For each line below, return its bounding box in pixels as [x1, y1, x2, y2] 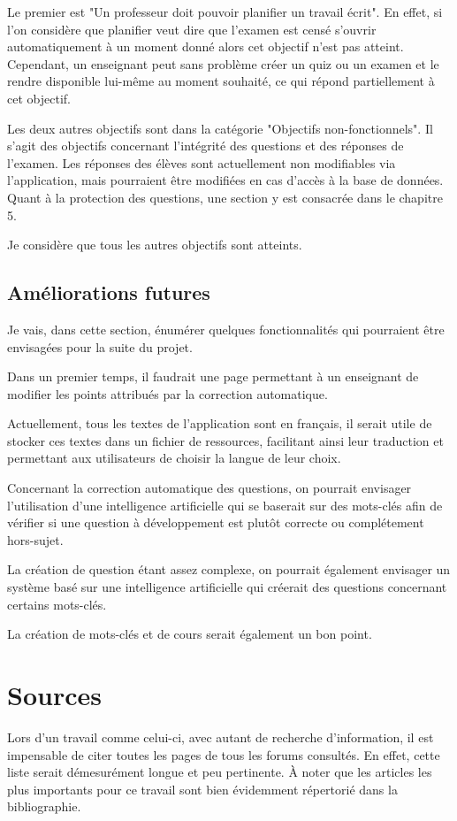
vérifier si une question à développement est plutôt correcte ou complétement [7, 513, 424, 532]
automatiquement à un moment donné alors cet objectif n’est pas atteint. [7, 37, 404, 56]
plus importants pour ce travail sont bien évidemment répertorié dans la [7, 779, 398, 798]
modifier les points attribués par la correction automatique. [7, 384, 328, 403]
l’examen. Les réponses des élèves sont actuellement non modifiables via [7, 153, 396, 172]
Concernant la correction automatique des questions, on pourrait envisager [7, 479, 412, 497]
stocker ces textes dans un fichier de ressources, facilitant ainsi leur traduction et [7, 431, 444, 449]
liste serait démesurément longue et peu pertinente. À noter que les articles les [7, 763, 432, 781]
